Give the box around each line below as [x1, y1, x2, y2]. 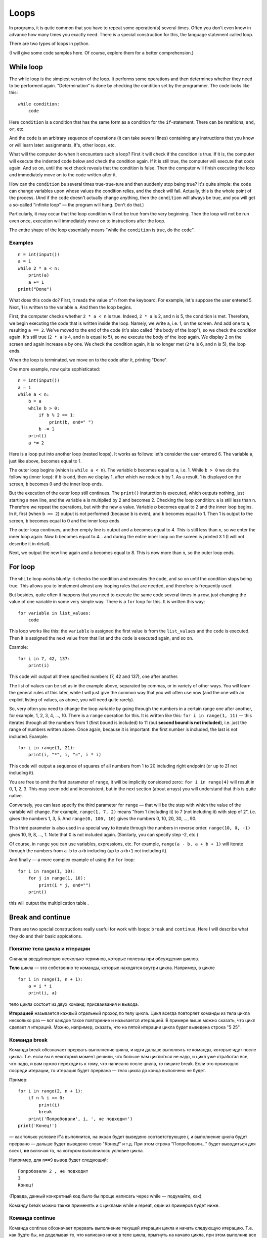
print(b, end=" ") [49, 419, 94, 425]
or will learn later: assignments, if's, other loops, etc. [9, 142, 116, 148]
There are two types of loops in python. [9, 41, 90, 47]
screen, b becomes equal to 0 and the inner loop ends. [9, 517, 121, 523]
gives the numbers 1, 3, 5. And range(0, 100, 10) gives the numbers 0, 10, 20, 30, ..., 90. [9, 816, 197, 822]
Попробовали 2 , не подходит [18, 1168, 89, 1174]
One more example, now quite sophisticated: [9, 366, 100, 372]
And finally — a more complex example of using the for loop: [9, 857, 135, 863]
